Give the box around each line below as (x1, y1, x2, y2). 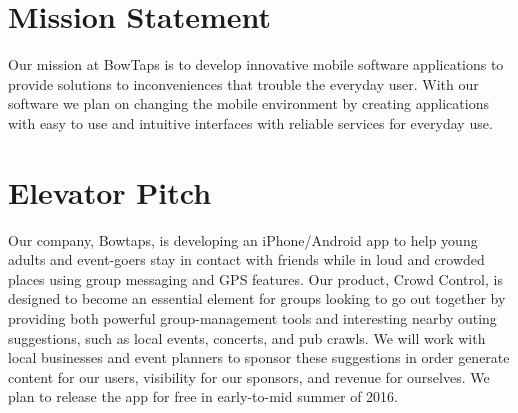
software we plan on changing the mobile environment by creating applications (8, 93, 489, 114)
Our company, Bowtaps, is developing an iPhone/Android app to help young (8, 229, 478, 250)
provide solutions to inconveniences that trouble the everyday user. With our (8, 73, 479, 94)
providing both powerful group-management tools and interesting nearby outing (8, 308, 497, 328)
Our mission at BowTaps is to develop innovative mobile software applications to (8, 54, 504, 75)
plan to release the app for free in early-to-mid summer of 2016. (8, 386, 398, 407)
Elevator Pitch (8, 171, 212, 212)
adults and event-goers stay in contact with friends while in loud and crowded (8, 249, 485, 270)
